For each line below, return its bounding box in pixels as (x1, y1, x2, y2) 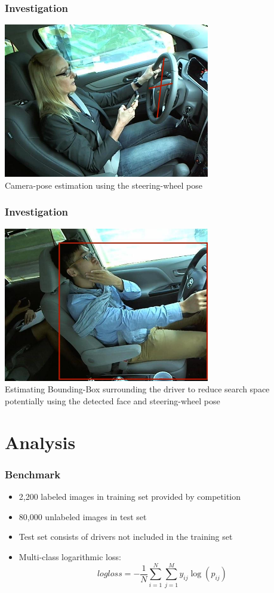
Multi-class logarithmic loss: (19, 551, 121, 563)
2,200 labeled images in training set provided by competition (19, 490, 241, 503)
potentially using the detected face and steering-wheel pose (5, 395, 220, 407)
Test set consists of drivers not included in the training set (19, 530, 233, 543)
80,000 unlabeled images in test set (19, 510, 147, 523)
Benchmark (5, 466, 61, 481)
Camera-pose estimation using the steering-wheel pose (5, 179, 202, 191)
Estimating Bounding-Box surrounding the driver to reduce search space (5, 383, 270, 395)
